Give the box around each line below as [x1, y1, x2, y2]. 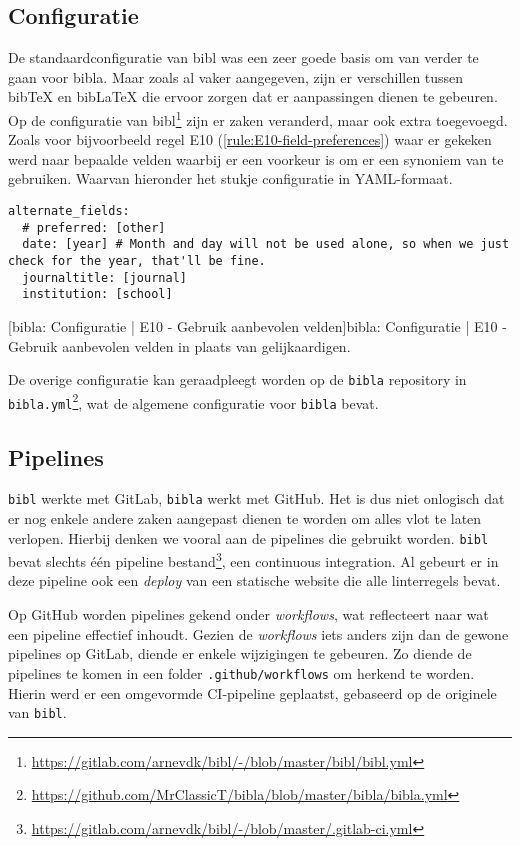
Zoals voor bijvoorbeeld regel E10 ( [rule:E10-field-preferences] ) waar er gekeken [8, 129, 492, 150]
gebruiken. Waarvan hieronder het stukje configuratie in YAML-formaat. [8, 168, 453, 189]
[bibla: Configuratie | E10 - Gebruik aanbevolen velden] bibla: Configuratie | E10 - [8, 315, 507, 336]
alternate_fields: [8, 204, 130, 219]
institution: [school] [22, 287, 173, 302]
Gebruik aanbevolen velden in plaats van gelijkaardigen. [8, 335, 351, 356]
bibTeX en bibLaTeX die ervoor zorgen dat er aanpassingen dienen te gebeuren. [8, 86, 498, 107]
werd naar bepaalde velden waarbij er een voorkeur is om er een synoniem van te [8, 148, 504, 169]
